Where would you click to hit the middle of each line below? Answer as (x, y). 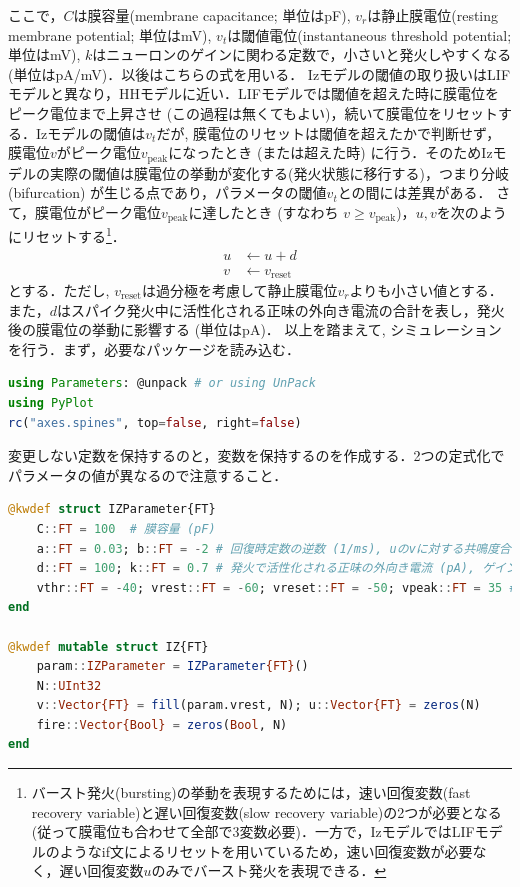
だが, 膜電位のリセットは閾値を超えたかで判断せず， (328, 132)
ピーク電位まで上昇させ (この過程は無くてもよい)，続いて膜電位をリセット (253, 112)
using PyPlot (51, 402)
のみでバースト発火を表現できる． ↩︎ (269, 870)
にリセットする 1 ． (67, 234)
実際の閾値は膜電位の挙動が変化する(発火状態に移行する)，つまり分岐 (279, 172)
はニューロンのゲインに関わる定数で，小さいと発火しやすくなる (302, 54)
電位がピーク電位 (105, 211)
